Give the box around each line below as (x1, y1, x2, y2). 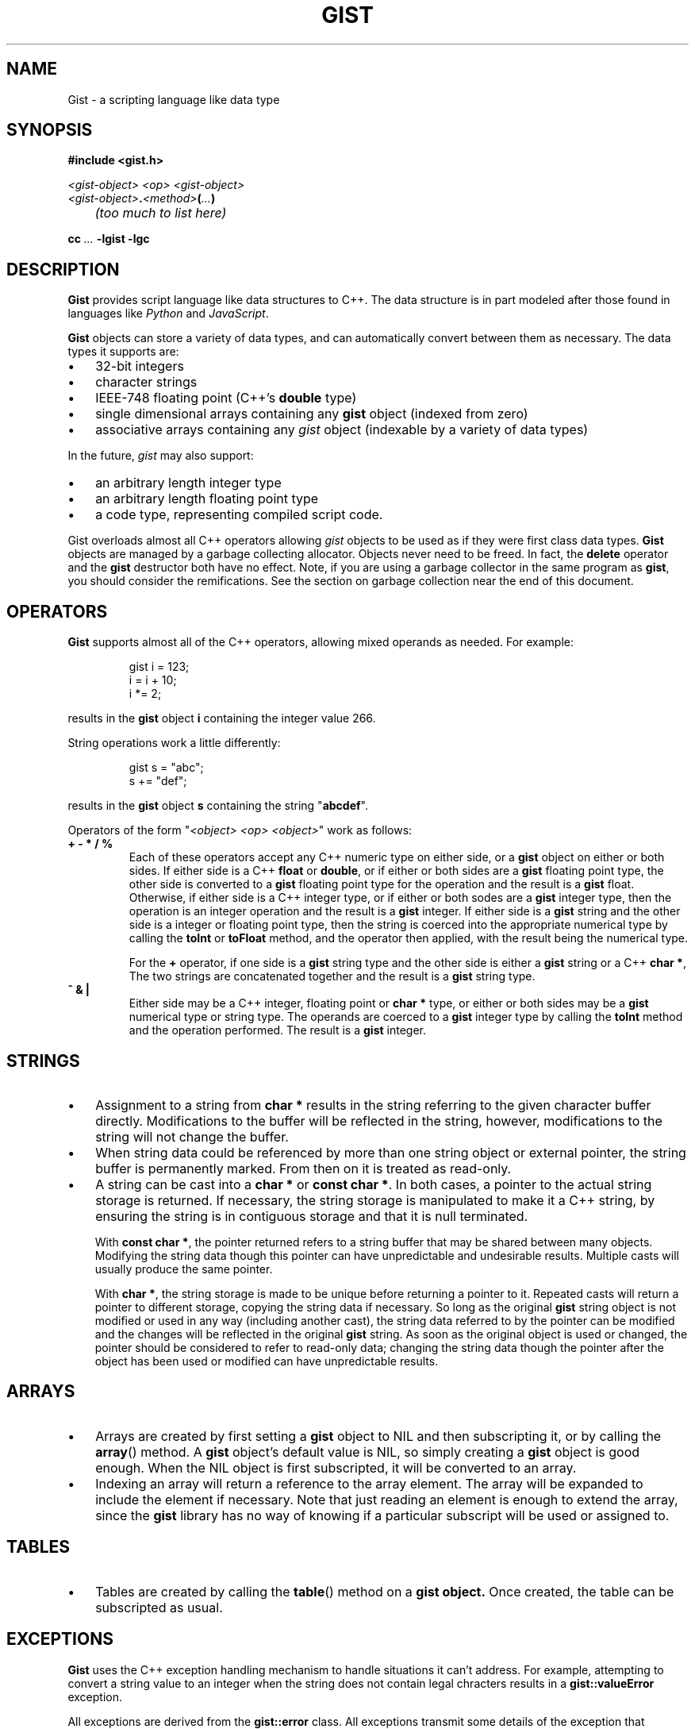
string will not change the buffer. (95, 1128, 289, 1145)
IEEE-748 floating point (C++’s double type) (95, 390, 357, 406)
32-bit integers (95, 358, 184, 375)
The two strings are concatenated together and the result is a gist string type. (129, 969, 536, 984)
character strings (95, 374, 198, 391)
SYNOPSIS (6, 120, 93, 141)
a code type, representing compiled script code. (95, 506, 383, 523)
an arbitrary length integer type (95, 475, 282, 491)
